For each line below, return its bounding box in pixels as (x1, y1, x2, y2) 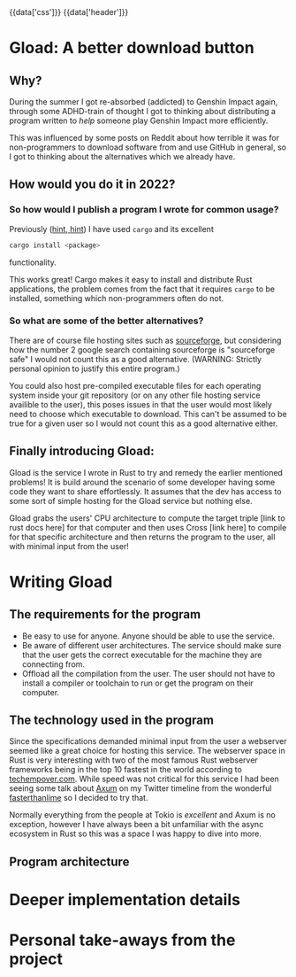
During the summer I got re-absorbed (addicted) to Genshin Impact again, (9, 97, 278, 107)
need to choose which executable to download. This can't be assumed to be (9, 408, 287, 419)
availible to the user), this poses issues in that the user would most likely (9, 399, 272, 409)
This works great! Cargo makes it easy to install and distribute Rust (9, 274, 253, 284)
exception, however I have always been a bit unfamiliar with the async (9, 819, 264, 830)
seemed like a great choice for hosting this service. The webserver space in (9, 746, 285, 756)
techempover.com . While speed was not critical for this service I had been (9, 773, 280, 785)
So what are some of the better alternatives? (9, 314, 204, 327)
